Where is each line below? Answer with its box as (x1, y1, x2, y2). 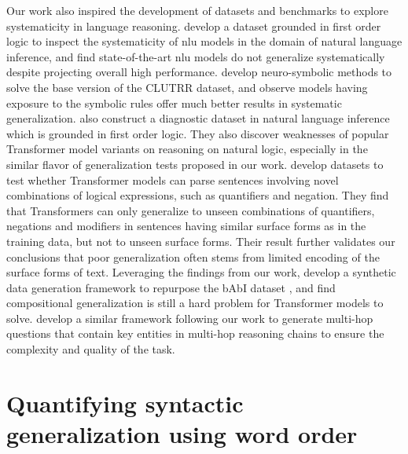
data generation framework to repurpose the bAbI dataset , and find (6, 279, 336, 295)
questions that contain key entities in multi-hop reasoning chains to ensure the (6, 325, 384, 342)
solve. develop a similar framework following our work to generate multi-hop (6, 309, 373, 326)
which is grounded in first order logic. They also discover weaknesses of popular (6, 125, 389, 141)
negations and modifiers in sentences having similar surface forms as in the (6, 218, 366, 234)
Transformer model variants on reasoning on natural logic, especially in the (6, 141, 368, 157)
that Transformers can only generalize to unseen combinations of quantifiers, (6, 202, 375, 218)
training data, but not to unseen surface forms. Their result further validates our (6, 232, 395, 249)
